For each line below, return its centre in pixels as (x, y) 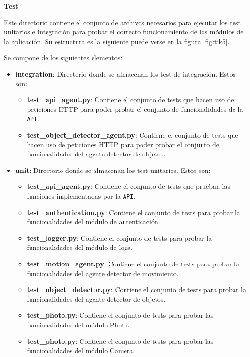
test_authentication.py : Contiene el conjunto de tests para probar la (133, 212)
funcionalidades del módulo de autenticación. (94, 222)
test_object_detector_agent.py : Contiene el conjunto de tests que (133, 135)
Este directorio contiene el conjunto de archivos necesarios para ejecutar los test (122, 22)
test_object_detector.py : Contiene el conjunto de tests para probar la (136, 289)
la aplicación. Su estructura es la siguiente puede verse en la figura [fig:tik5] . (117, 41)
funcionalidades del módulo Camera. (81, 350)
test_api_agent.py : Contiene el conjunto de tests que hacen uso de (130, 100)
